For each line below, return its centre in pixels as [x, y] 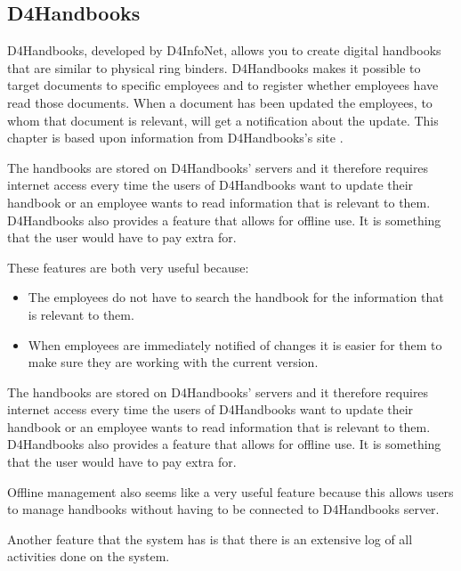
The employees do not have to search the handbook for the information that [236, 297]
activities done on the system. [89, 556]
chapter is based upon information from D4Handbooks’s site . [175, 138]
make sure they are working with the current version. [173, 362]
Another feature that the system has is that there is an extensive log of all [210, 538]
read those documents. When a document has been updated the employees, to [220, 102]
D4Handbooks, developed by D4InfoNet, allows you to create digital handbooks [224, 50]
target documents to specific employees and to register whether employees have [223, 85]
